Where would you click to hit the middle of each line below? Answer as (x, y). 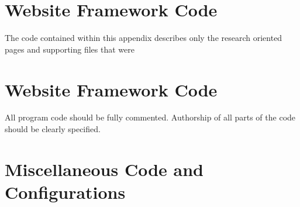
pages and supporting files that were (70, 49)
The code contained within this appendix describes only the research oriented (144, 38)
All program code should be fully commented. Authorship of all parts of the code (150, 117)
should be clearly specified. (53, 129)
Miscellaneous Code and (104, 169)
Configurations (65, 192)
